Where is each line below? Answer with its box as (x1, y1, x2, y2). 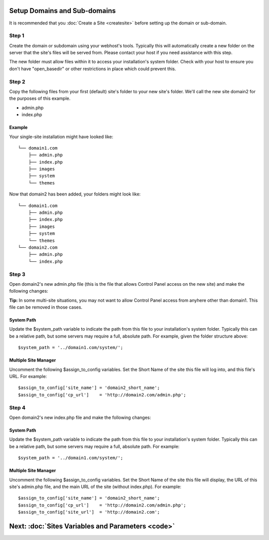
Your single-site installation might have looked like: (9, 134, 114, 140)
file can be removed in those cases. (9, 304, 83, 310)
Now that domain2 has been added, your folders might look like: (9, 191, 141, 197)
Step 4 (9, 404, 26, 411)
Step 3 (9, 271, 26, 278)
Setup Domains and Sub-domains (9, 6, 116, 15)
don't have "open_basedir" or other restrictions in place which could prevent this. (9, 65, 176, 72)
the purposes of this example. (9, 95, 71, 102)
